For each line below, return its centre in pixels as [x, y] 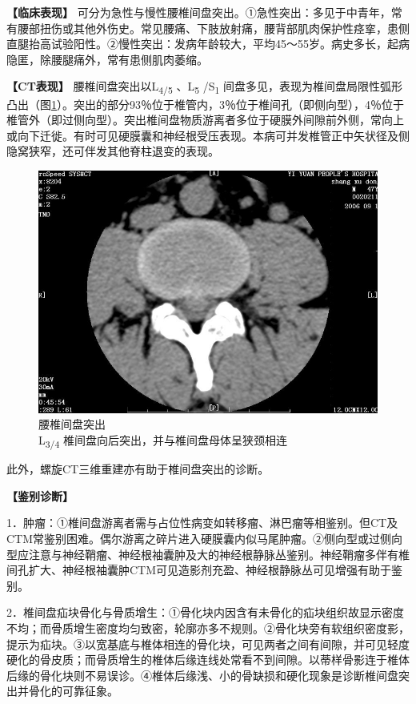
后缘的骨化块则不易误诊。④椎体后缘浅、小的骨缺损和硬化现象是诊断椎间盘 [202, 675]
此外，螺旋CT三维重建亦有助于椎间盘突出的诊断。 [138, 469]
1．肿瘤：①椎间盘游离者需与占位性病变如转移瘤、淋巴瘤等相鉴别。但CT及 [202, 523]
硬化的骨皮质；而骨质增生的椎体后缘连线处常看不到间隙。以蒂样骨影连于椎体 [208, 660]
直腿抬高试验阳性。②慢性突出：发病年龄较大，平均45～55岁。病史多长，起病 [208, 44]
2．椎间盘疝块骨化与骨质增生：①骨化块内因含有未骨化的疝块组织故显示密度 [205, 612]
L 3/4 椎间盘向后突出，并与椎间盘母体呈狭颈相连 [163, 441]
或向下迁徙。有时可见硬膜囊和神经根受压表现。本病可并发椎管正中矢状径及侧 [208, 135]
